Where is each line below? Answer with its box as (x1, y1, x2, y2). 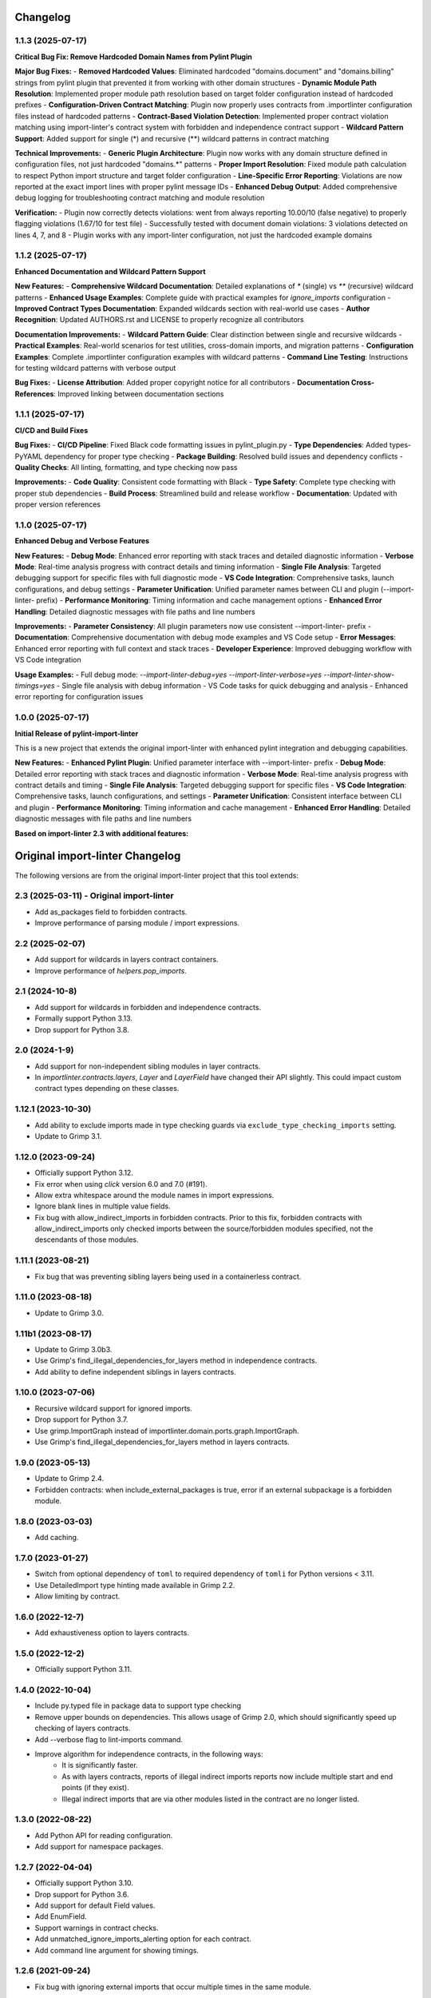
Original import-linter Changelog (14, 850, 181, 863)
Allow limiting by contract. (34, 1591, 121, 1601)
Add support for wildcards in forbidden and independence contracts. (34, 1002, 262, 1012)
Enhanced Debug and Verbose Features (14, 536, 150, 546)
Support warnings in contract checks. (34, 1923, 159, 1932)
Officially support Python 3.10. (34, 1878, 133, 1888)
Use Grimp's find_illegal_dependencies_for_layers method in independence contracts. (34, 1355, 318, 1366)
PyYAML (14, 452, 43, 461)
